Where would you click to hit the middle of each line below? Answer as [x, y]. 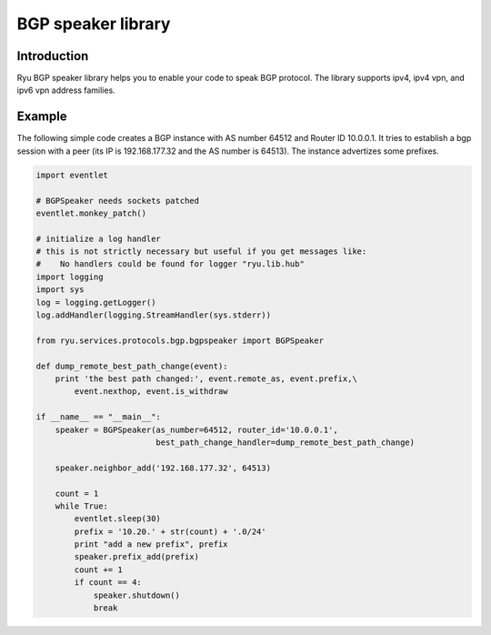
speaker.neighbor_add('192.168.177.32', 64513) [163, 468]
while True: [82, 506]
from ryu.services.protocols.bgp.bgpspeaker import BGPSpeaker [180, 340]
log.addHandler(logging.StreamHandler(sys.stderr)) [154, 315]
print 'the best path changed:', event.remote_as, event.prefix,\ [206, 378]
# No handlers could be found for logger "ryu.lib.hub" [170, 264]
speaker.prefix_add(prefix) [137, 557]
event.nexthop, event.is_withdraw [151, 392]
